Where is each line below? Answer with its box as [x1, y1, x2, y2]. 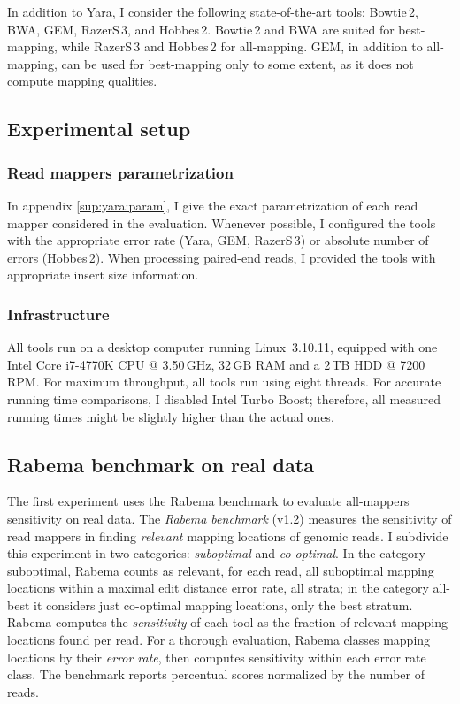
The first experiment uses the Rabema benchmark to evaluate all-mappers [7, 492, 410, 510]
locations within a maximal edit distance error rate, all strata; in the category [7, 578, 429, 597]
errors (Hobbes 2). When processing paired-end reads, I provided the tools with [7, 248, 436, 266]
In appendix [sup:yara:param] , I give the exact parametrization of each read [7, 195, 418, 214]
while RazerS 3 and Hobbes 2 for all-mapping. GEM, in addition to [61, 37, 423, 56]
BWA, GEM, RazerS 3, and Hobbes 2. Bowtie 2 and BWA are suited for [7, 19, 395, 38]
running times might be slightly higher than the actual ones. [7, 407, 334, 425]
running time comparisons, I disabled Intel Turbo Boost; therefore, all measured [7, 389, 441, 408]
